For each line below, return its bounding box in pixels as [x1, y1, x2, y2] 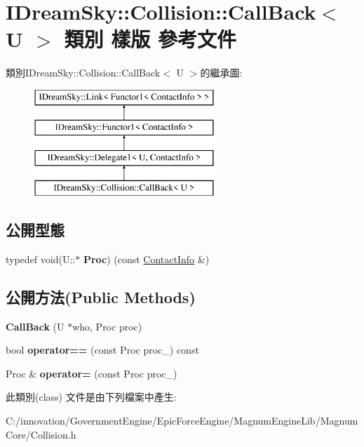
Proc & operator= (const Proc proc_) [6, 366, 177, 380]
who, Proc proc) [72, 319, 142, 333]
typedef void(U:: [6, 251, 76, 266]
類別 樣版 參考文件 [64, 25, 237, 53]
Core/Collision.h [6, 427, 76, 441]
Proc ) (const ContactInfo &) [83, 251, 210, 266]
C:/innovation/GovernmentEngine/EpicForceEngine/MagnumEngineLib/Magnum [6, 413, 358, 428]
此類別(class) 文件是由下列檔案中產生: [6, 389, 177, 404]
